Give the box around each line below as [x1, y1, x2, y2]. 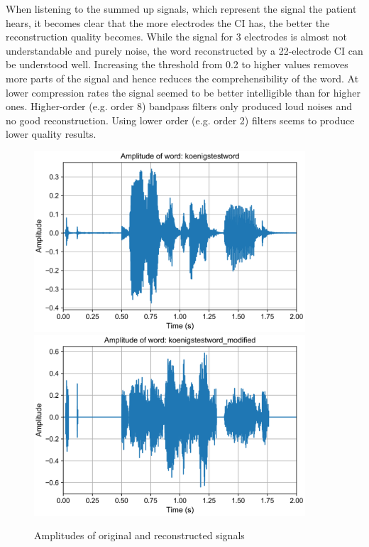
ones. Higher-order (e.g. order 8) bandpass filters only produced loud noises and [6, 99, 353, 114]
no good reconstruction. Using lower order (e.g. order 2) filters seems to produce [6, 112, 355, 127]
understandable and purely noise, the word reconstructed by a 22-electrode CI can [6, 43, 363, 58]
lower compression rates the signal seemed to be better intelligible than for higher [6, 85, 360, 99]
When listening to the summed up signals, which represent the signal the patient [6, 1, 357, 16]
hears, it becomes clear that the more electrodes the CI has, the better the [6, 15, 330, 30]
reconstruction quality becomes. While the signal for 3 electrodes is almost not [6, 29, 347, 44]
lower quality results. [6, 126, 97, 141]
